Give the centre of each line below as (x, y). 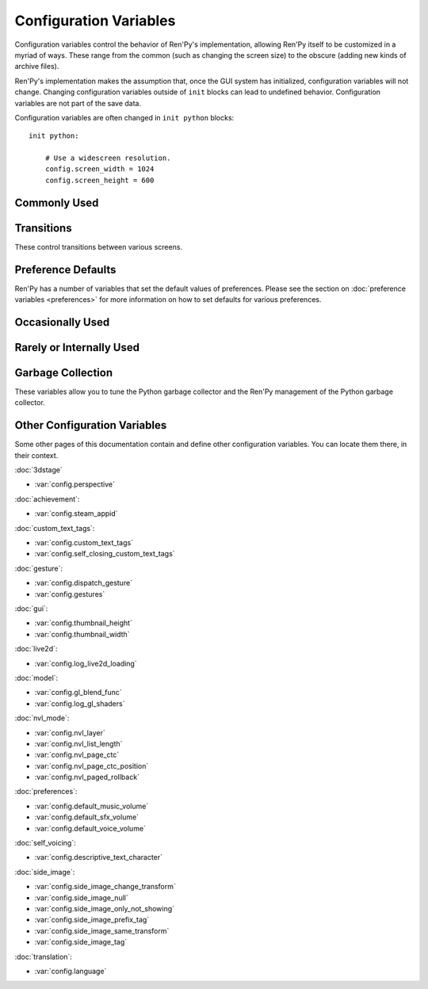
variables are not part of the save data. (78, 103)
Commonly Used (57, 202)
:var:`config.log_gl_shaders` (80, 703)
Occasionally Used (62, 322)
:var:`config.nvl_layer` (70, 732)
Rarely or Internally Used (77, 347)
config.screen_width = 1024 (99, 169)
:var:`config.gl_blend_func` (78, 693)
